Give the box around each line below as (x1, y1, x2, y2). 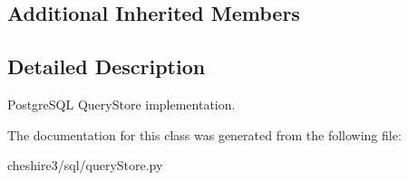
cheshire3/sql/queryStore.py (7, 156, 163, 175)
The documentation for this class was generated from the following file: (7, 125, 402, 144)
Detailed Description (7, 52, 206, 81)
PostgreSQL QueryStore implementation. (7, 94, 236, 113)
